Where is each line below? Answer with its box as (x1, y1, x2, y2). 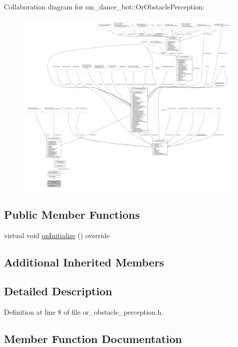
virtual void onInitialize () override (4, 230, 110, 240)
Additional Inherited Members (4, 254, 164, 269)
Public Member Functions (4, 206, 140, 222)
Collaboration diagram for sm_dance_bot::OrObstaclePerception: (4, 1, 205, 11)
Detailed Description (4, 283, 113, 299)
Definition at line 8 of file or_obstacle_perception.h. (4, 307, 164, 317)
